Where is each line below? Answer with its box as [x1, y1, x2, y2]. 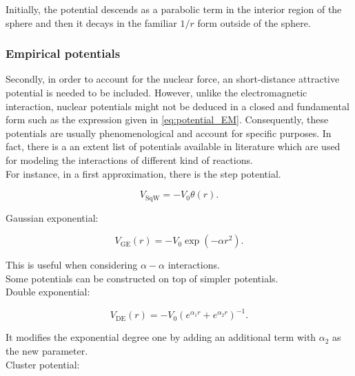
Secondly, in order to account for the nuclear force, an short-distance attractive [6, 72, 340, 86]
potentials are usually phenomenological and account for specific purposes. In [6, 125, 332, 140]
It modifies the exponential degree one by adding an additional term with [6, 330, 316, 344]
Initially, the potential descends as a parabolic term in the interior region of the [6, 2, 342, 16]
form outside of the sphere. [197, 15, 311, 30]
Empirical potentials [6, 45, 121, 62]
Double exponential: [6, 284, 90, 299]
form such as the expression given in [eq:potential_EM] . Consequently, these [6, 112, 329, 127]
